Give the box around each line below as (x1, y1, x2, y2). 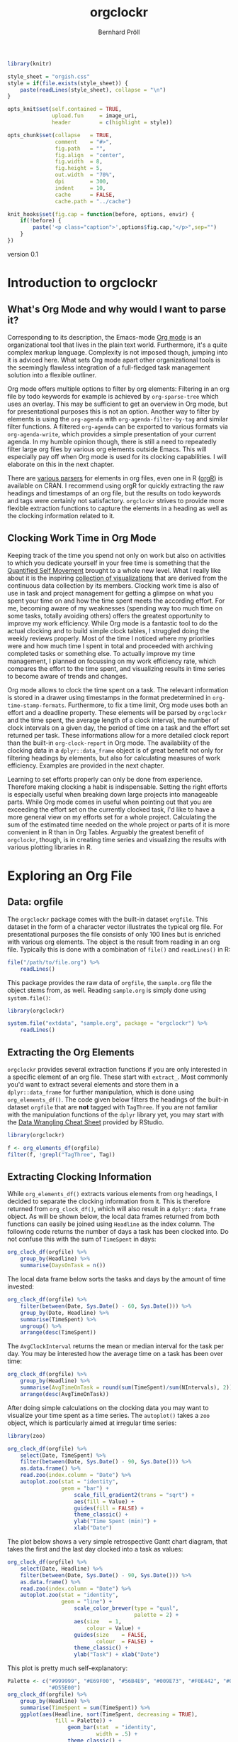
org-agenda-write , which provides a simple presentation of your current (7, 429, 217, 438)
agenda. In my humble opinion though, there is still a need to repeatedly (7, 437, 217, 446)
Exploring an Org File (7, 868, 132, 883)
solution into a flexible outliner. (7, 370, 97, 379)
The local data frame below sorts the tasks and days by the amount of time (7, 1275, 227, 1283)
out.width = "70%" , (55, 171, 115, 178)
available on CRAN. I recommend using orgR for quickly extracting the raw (7, 481, 225, 490)
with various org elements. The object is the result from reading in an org (7, 937, 220, 946)
